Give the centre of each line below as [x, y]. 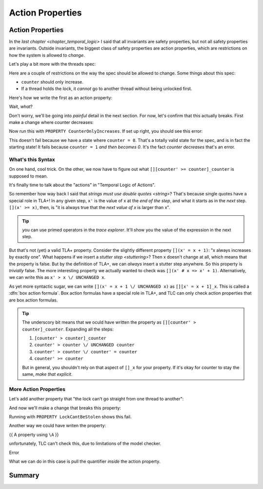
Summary [24, 475]
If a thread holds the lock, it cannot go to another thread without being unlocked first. [107, 89]
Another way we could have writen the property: [57, 426]
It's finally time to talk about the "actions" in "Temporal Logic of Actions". [82, 185]
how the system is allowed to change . [47, 55]
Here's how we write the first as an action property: [61, 98]
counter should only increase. [52, 82]
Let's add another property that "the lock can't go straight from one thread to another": [96, 399]
